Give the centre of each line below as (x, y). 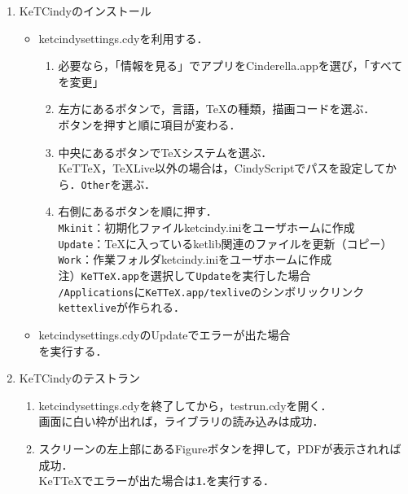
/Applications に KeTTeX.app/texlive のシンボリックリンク (211, 291)
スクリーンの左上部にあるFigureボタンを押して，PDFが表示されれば (220, 448)
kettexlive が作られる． (121, 307)
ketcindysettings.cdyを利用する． (123, 38)
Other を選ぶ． (118, 184)
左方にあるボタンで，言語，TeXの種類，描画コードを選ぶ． (217, 109)
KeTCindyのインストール (85, 11)
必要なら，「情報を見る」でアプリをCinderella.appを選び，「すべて (230, 66)
